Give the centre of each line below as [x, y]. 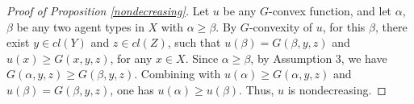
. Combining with [178, 74]
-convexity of [281, 26]
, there [391, 26]
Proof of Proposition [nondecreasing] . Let [108, 10]
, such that [194, 42]
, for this [344, 26]
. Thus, [257, 89]
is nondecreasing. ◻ [337, 89]
